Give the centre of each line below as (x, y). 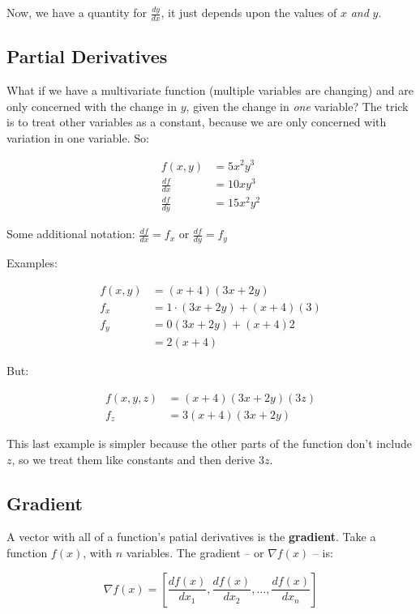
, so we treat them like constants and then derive (133, 459)
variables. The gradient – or (195, 552)
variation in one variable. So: (78, 137)
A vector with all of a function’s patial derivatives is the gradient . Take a (191, 537)
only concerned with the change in (92, 106)
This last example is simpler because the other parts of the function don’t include (209, 443)
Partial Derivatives (87, 56)
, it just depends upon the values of (249, 12)
